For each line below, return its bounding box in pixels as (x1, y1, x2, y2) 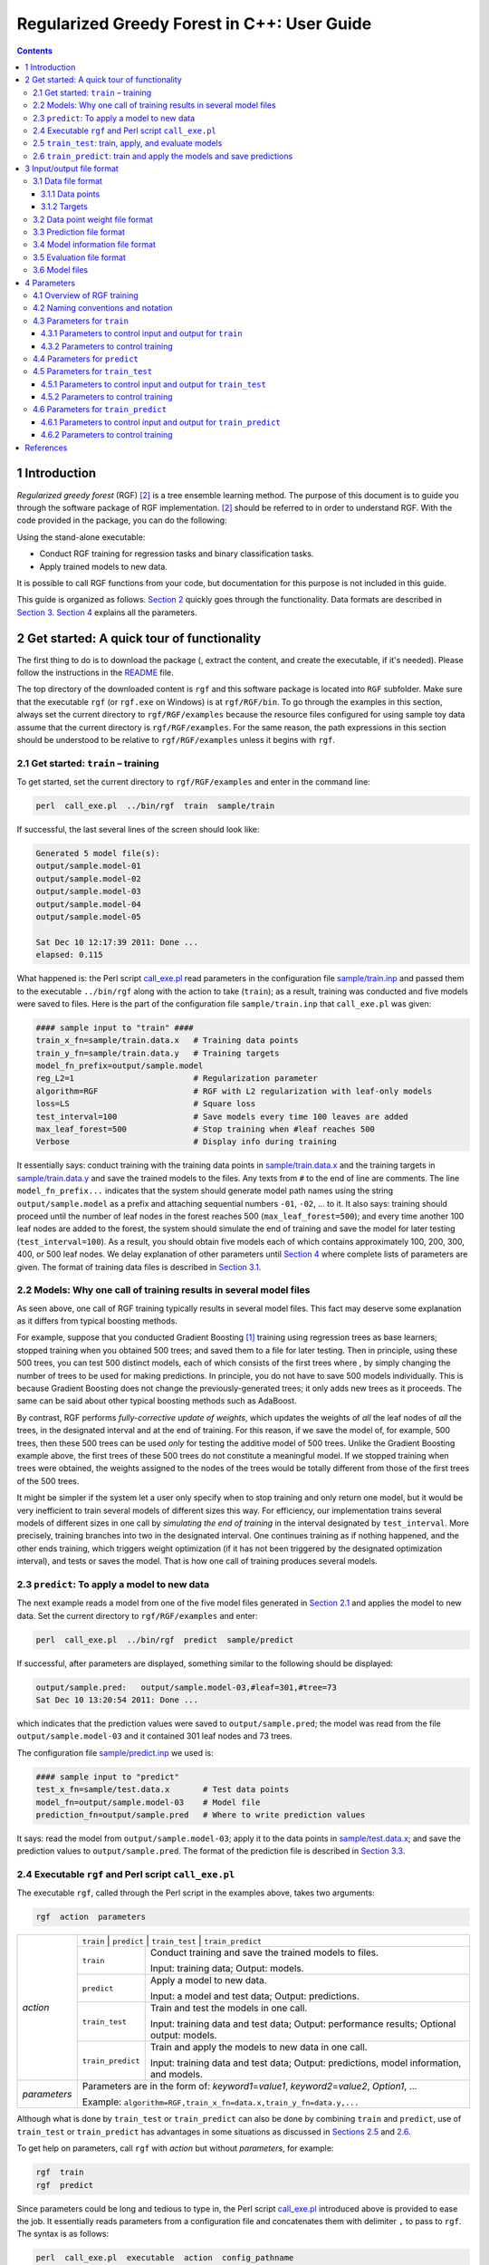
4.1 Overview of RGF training (33, 290, 139, 301)
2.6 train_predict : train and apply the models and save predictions (33, 150, 293, 161)
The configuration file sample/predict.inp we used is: (16, 1747, 214, 1758)
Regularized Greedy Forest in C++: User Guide (16, 14, 372, 34)
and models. (149, 2068, 204, 2081)
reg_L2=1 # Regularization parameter (35, 1074, 318, 1084)
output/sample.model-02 (35, 873, 142, 883)
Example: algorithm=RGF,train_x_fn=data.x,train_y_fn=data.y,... (81, 2096, 360, 2108)
